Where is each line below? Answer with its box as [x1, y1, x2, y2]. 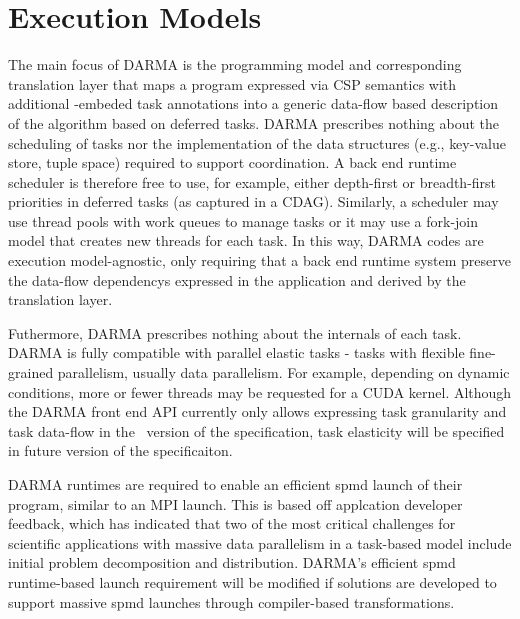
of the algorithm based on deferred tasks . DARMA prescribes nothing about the [8, 112, 500, 133]
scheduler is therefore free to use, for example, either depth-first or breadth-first [8, 171, 497, 192]
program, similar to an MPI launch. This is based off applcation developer [8, 493, 463, 514]
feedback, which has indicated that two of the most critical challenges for [8, 513, 456, 534]
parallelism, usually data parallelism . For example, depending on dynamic [57, 362, 510, 383]
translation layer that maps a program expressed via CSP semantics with [8, 73, 457, 94]
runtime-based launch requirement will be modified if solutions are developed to [8, 571, 497, 592]
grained [8, 362, 54, 383]
